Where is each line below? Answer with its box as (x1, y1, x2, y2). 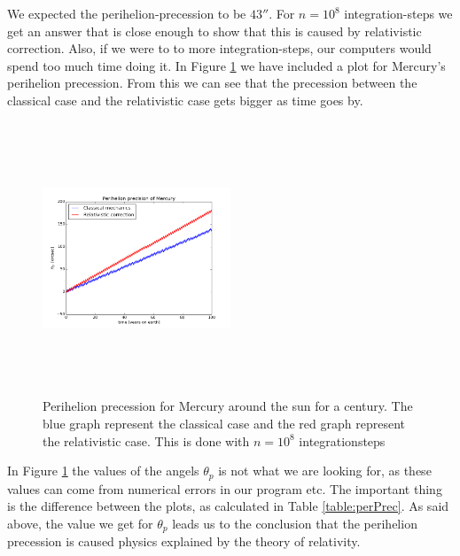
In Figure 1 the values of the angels (7, 461, 199, 480)
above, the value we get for (7, 514, 153, 532)
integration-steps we (344, 4, 453, 22)
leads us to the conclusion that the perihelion (172, 514, 417, 532)
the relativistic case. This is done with (43, 431, 250, 450)
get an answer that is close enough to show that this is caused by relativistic (7, 21, 422, 40)
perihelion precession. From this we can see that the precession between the (7, 73, 417, 92)
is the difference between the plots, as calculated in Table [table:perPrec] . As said (7, 497, 449, 515)
